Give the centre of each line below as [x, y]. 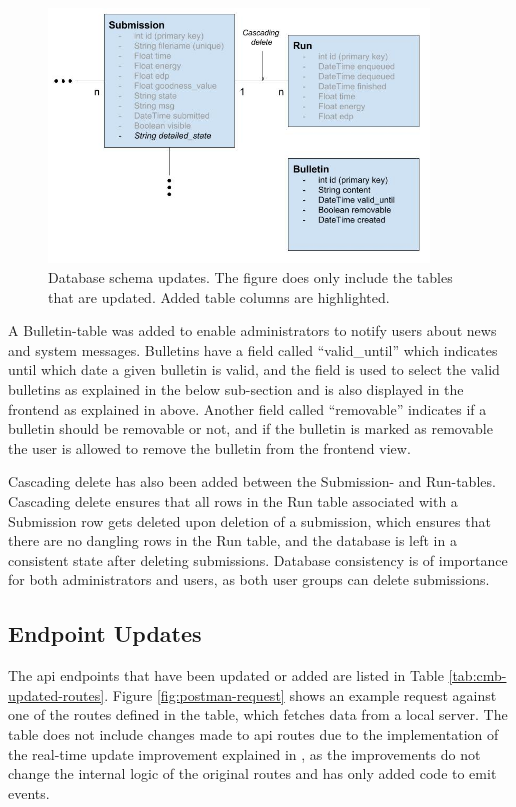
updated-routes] [56, 694]
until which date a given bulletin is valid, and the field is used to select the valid [254, 369]
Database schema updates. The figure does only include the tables [250, 277]
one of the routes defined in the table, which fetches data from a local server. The [258, 714]
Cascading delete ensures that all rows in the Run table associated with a [233, 500]
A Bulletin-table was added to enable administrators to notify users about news [252, 330]
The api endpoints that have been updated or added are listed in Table [226, 675]
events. [29, 792]
